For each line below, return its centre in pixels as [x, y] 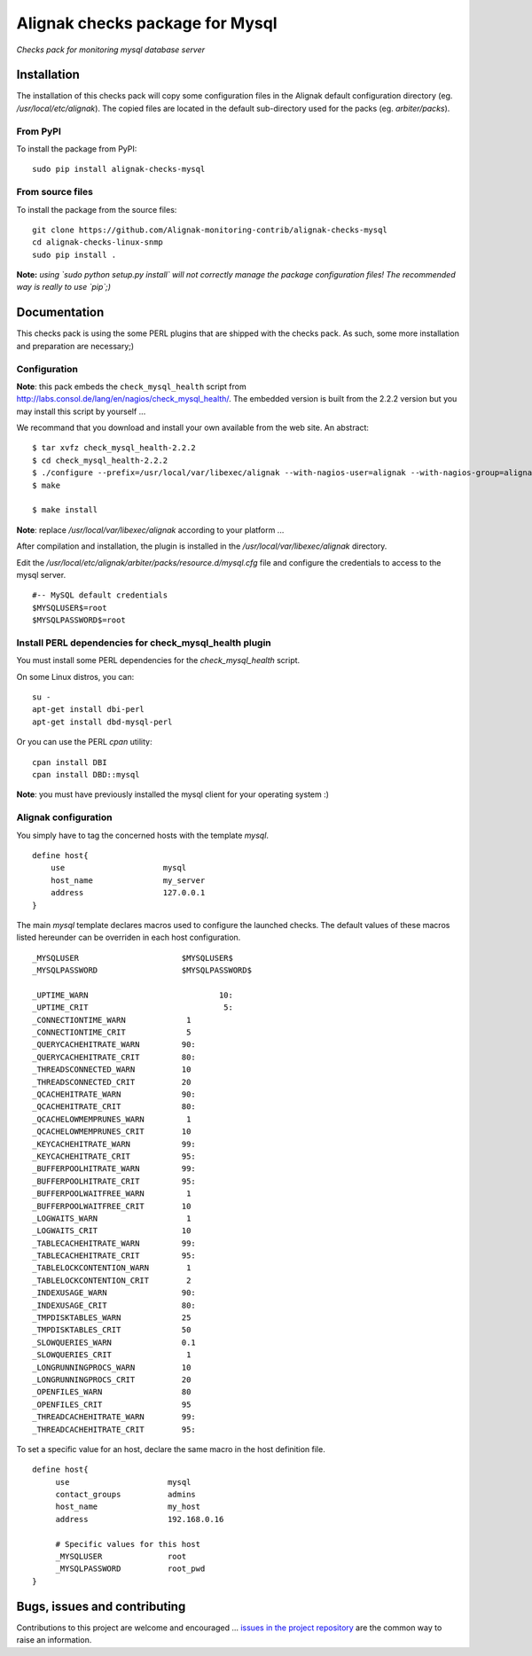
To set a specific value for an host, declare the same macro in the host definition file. [171, 1449]
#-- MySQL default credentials [100, 595]
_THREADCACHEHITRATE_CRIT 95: [114, 1429]
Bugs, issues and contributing [101, 1606]
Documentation [60, 312]
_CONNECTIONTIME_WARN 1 [112, 1020]
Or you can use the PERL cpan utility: [84, 742]
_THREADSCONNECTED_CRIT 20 [112, 1082]
